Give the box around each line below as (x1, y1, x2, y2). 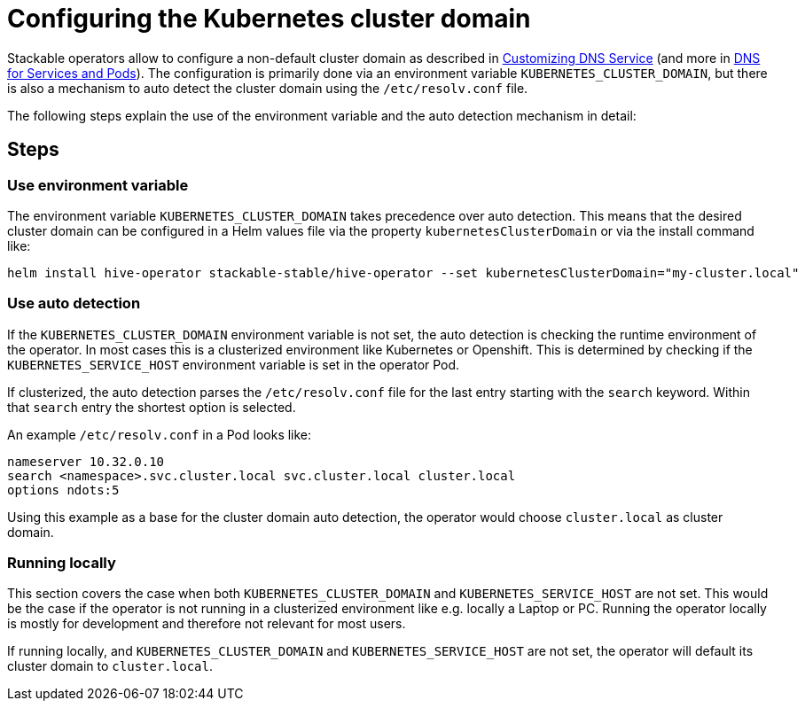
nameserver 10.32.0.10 (7, 454, 165, 469)
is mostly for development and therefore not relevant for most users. (7, 616, 406, 632)
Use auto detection (7, 294, 141, 313)
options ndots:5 (7, 482, 120, 497)
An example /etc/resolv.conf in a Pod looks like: (7, 426, 312, 442)
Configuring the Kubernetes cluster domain (7, 4, 531, 34)
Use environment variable (7, 175, 189, 194)
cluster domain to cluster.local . (7, 658, 213, 674)
